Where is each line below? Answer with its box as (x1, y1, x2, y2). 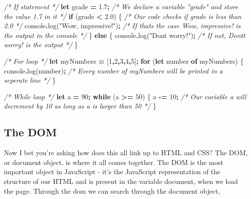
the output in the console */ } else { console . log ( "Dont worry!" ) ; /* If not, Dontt (4, 30, 246, 40)
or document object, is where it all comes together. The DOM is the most (4, 157, 223, 167)
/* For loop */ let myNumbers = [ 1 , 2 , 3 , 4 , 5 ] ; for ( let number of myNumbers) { (4, 55, 244, 66)
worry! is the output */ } (4, 39, 78, 50)
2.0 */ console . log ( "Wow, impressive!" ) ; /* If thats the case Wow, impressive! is (4, 20, 241, 31)
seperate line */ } (4, 75, 56, 85)
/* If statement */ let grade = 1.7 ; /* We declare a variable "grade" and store (4, 1, 238, 11)
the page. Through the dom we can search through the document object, (4, 185, 220, 196)
